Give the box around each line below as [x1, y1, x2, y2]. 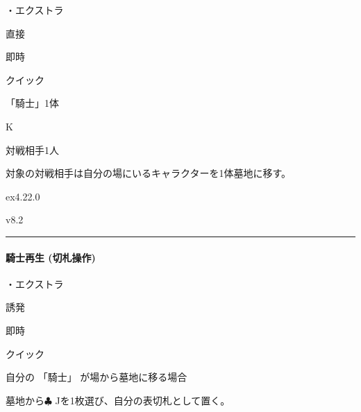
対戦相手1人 [6, 142, 59, 157]
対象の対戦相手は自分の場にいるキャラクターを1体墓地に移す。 [6, 166, 292, 180]
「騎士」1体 [6, 96, 59, 110]
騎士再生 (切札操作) [6, 250, 96, 264]
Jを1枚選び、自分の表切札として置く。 [55, 393, 230, 407]
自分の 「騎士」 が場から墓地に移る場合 [6, 370, 187, 384]
